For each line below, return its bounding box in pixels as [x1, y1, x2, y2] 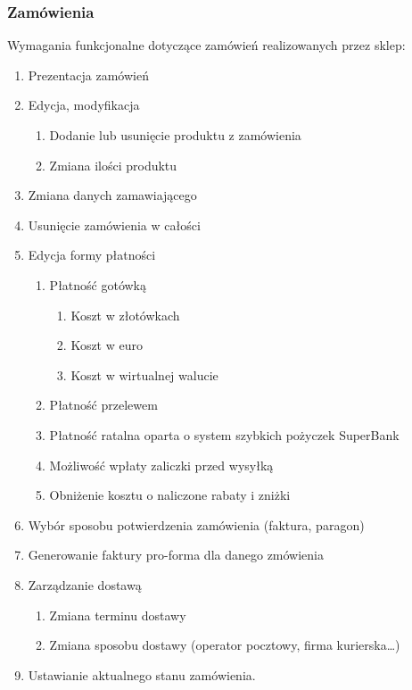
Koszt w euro [70, 336, 143, 354]
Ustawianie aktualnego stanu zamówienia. [28, 665, 256, 684]
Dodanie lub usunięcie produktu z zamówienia [49, 126, 301, 144]
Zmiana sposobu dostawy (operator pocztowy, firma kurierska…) [49, 636, 400, 654]
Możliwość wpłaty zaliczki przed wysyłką [49, 455, 274, 474]
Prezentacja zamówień [28, 65, 149, 84]
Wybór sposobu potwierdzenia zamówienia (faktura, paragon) [28, 515, 365, 534]
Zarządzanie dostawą [28, 575, 142, 594]
